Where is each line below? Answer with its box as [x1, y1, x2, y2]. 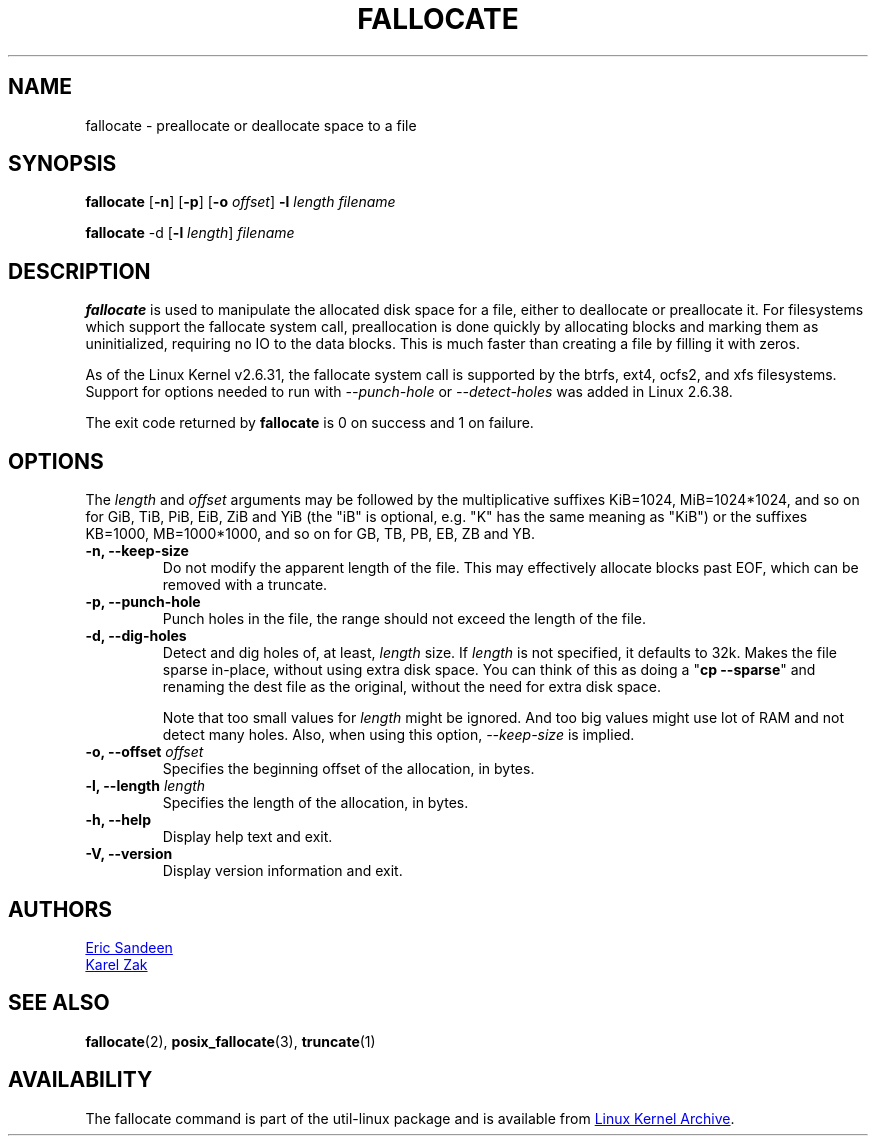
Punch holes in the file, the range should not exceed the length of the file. [162, 610, 646, 628]
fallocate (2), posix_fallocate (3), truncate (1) [85, 1032, 376, 1050]
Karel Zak [85, 955, 148, 973]
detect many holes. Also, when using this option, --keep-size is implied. [162, 726, 635, 744]
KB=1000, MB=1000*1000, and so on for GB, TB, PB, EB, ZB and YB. [85, 525, 536, 543]
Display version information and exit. [162, 862, 403, 880]
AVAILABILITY [8, 1067, 153, 1093]
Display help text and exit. [162, 828, 333, 846]
